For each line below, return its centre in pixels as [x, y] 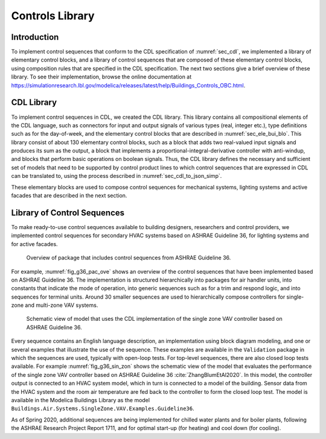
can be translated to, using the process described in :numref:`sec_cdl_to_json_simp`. [117, 176]
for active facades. [34, 244]
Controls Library [53, 16]
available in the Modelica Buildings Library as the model [81, 400]
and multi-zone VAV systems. [62, 305]
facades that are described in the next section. [69, 195]
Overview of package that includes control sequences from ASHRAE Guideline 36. [129, 258]
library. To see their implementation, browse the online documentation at [101, 77]
